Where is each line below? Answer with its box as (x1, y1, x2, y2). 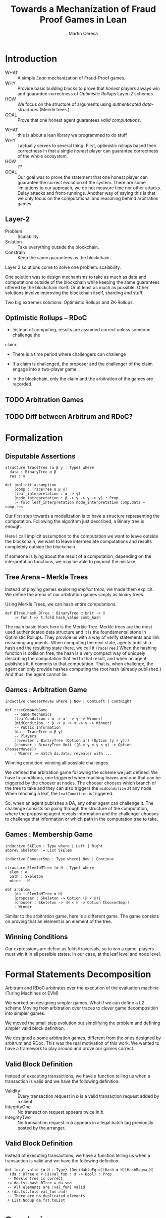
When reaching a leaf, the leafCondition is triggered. (5, 790, 114, 796)
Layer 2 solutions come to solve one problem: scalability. (5, 264, 121, 270)
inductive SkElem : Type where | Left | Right (5, 843, 103, 848)
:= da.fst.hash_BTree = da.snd (7, 1180, 72, 1185)
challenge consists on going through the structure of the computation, (5, 805, 149, 811)
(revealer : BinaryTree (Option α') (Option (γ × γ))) (14, 738, 130, 743)
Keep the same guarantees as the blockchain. (17, 254, 111, 260)
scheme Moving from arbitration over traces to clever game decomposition (5, 1005, 159, 1011)
